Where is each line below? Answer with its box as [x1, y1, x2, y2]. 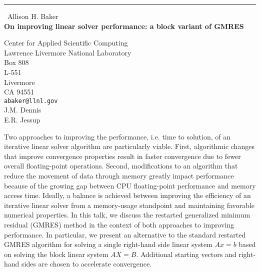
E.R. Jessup [4, 114, 40, 124]
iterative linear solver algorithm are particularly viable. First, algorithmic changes [4, 141, 254, 151]
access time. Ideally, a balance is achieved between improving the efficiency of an [4, 190, 251, 200]
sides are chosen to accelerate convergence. [21, 258, 152, 269]
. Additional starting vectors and [136, 248, 236, 259]
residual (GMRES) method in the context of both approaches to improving [4, 219, 234, 229]
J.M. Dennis [4, 104, 41, 115]
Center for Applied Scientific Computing [4, 37, 128, 48]
